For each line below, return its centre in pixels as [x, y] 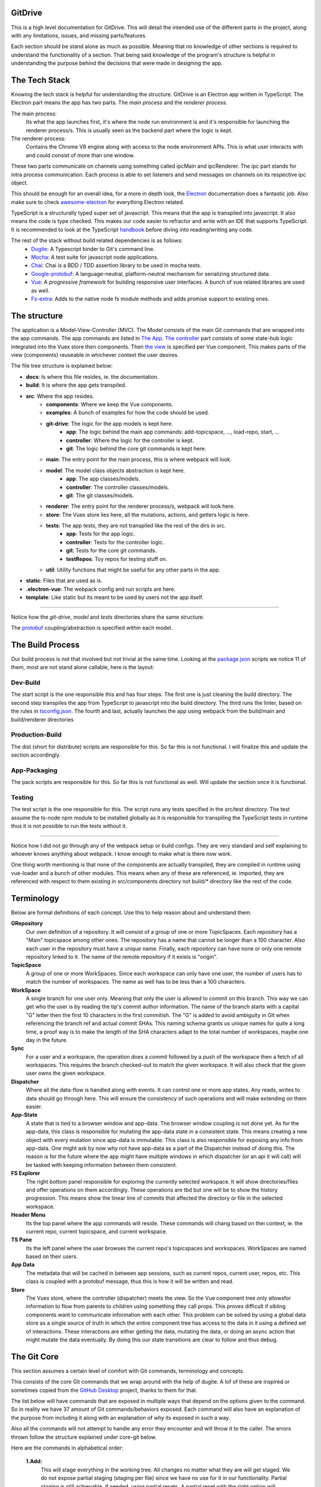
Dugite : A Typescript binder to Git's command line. [93, 249]
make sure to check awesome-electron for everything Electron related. [97, 202]
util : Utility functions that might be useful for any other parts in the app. [133, 570]
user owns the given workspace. [66, 1073]
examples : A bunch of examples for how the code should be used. [128, 413]
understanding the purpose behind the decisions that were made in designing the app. [117, 63]
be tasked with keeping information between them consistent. [102, 1165]
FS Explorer [26, 1173]
